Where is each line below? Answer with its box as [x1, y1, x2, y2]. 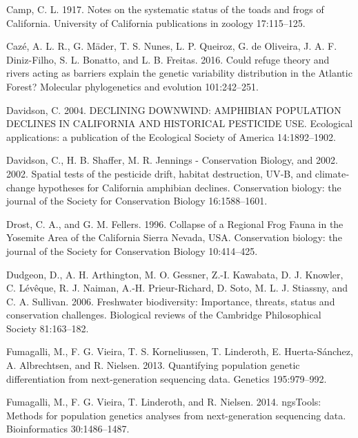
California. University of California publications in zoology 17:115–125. [6, 15, 306, 30]
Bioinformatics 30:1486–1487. [6, 421, 130, 436]
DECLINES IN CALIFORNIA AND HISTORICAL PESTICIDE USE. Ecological [6, 116, 353, 131]
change [6, 180, 35, 194]
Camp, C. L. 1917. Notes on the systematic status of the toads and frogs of [6, 2, 324, 16]
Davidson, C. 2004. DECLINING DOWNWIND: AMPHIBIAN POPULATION [6, 102, 341, 117]
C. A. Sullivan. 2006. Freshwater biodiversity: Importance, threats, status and [6, 294, 335, 308]
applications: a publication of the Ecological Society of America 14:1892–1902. [6, 129, 336, 144]
